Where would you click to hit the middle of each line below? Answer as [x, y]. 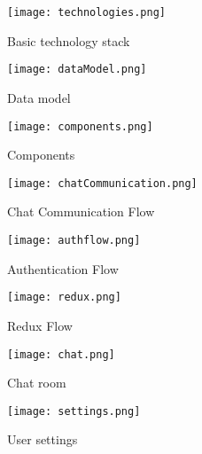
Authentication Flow [63, 268]
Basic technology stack [69, 40]
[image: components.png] [80, 126]
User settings [43, 439]
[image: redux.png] [64, 297]
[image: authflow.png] [74, 240]
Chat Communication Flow [81, 211]
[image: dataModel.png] [77, 70]
